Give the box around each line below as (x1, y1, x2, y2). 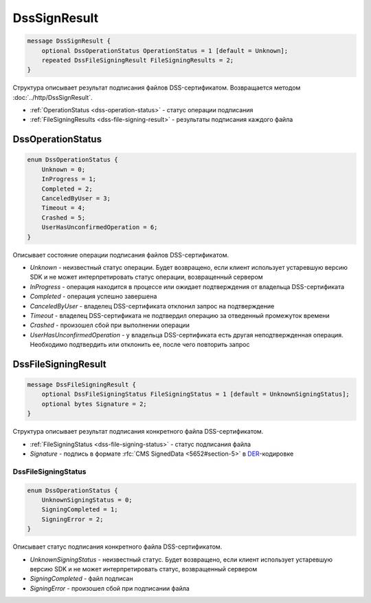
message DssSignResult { (27, 37, 111, 45)
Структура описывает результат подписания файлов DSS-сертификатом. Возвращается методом (12, 83, 301, 92)
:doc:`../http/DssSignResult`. (12, 93, 93, 101)
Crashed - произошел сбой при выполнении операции (30, 321, 190, 330)
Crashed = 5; (41, 213, 86, 222)
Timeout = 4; (41, 204, 86, 212)
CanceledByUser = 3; (41, 195, 111, 202)
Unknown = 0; (41, 165, 86, 173)
